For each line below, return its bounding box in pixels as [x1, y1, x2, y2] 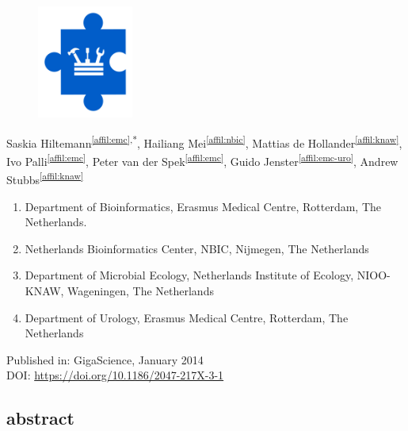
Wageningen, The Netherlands [67, 282, 214, 298]
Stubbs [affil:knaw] [6, 169, 84, 187]
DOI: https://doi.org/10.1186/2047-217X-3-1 [6, 367, 224, 383]
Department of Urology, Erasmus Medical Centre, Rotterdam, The [25, 309, 349, 325]
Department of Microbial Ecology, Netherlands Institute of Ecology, [25, 267, 354, 283]
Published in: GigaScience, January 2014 [6, 351, 204, 368]
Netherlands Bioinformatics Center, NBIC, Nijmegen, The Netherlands [25, 240, 369, 256]
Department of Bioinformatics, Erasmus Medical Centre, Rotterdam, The [25, 198, 381, 214]
